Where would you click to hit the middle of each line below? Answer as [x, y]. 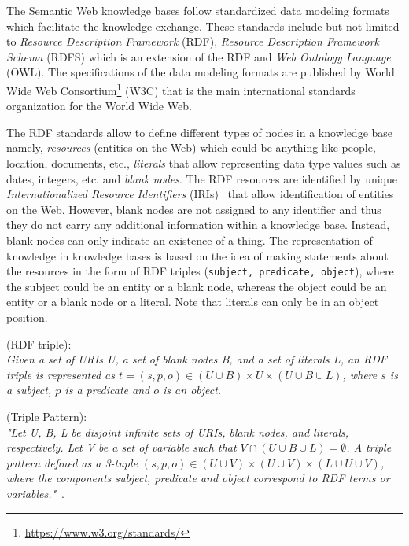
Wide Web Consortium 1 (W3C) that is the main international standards [181, 89]
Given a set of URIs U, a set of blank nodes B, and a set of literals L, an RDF [197, 359]
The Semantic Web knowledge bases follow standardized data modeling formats [198, 10]
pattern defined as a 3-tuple [72, 462]
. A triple [369, 447]
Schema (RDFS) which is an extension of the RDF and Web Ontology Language [199, 56]
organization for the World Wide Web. [99, 106]
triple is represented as [61, 374]
